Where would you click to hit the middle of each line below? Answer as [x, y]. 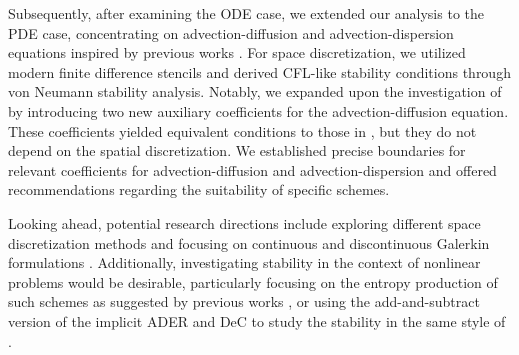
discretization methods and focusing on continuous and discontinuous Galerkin [249, 242]
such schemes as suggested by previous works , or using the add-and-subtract [244, 301]
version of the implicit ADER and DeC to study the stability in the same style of [257, 320]
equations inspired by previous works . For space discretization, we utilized [237, 52]
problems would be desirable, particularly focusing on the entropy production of [253, 281]
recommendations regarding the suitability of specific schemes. [199, 189]
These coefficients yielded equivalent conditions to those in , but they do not [242, 130]
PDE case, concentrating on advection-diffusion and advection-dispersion [231, 32]
